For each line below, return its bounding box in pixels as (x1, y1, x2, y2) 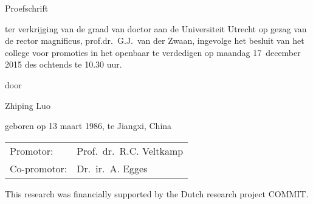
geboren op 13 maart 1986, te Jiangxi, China (5, 119, 172, 132)
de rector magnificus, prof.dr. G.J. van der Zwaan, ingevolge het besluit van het (5, 34, 304, 47)
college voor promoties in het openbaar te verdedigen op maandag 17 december (5, 46, 301, 58)
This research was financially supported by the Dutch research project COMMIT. (5, 187, 309, 200)
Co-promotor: (10, 161, 67, 175)
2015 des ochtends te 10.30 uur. (5, 58, 122, 71)
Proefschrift (5, 2, 49, 14)
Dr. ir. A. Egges (77, 161, 148, 175)
